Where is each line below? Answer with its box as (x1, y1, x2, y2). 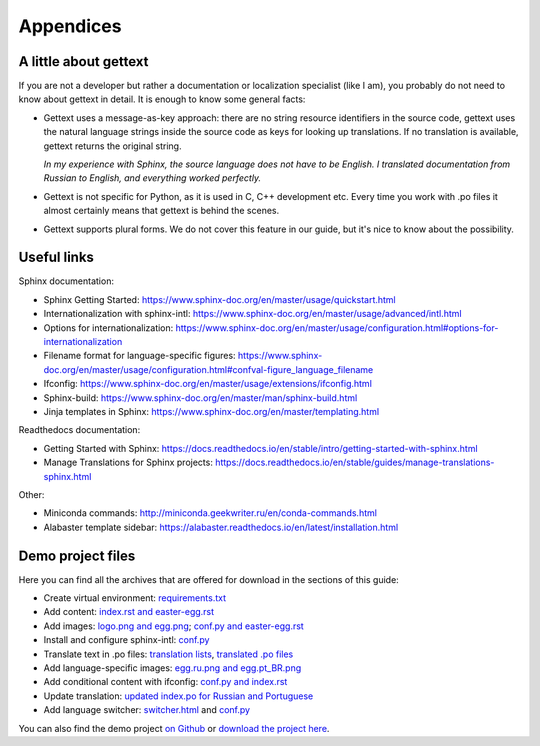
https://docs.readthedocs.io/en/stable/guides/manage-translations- (215, 456, 495, 469)
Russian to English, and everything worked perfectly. (43, 172, 262, 184)
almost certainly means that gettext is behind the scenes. (43, 205, 280, 217)
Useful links (18, 249, 95, 266)
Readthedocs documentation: (18, 424, 141, 436)
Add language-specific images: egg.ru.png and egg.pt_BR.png (43, 661, 302, 674)
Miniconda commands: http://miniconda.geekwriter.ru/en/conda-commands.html (43, 507, 377, 519)
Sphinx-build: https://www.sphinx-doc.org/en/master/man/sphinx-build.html (43, 391, 358, 404)
